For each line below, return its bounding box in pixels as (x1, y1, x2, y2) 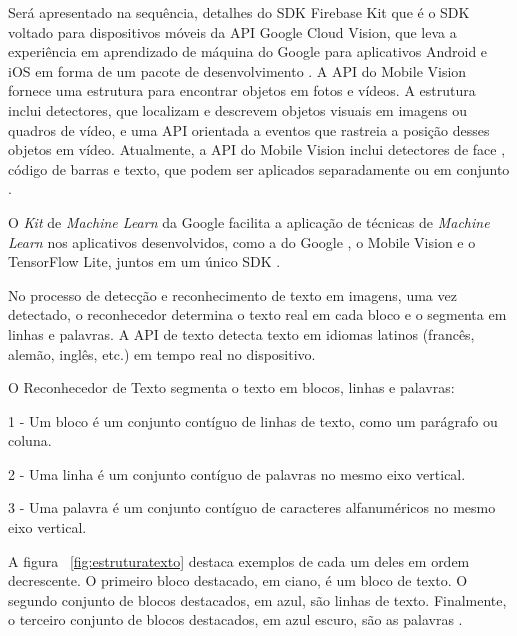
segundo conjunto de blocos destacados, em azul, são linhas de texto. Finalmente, (8, 589, 507, 610)
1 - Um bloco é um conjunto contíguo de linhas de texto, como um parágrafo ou (8, 410, 498, 431)
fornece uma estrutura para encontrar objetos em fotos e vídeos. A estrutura (8, 80, 476, 101)
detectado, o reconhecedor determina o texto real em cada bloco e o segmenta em (8, 304, 507, 325)
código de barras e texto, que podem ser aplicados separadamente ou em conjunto (8, 158, 510, 179)
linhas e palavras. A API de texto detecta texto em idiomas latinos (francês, (8, 323, 475, 344)
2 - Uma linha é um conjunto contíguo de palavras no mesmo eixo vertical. (8, 463, 466, 484)
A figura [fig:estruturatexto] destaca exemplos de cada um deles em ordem (8, 550, 470, 571)
